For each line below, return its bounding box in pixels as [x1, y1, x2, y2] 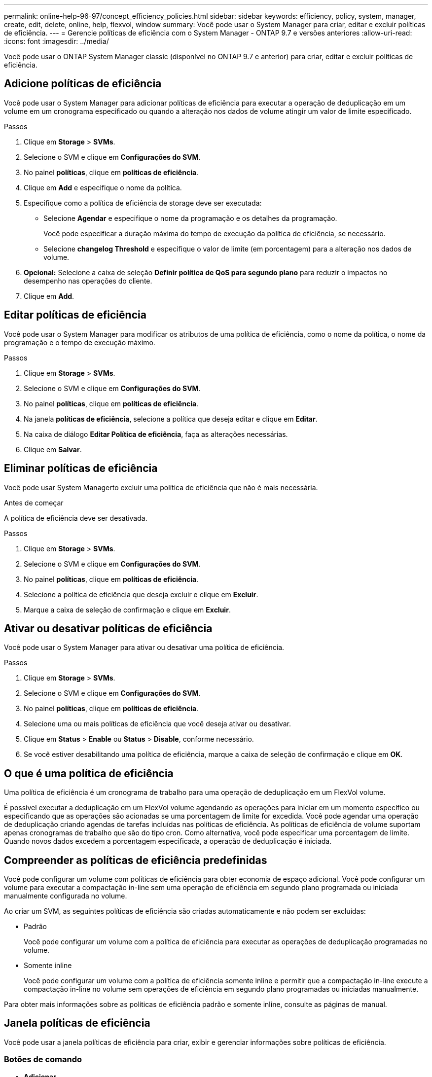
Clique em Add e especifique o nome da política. [24, 183, 182, 192]
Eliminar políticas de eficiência [4, 462, 158, 475]
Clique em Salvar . [24, 445, 82, 454]
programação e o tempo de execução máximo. [4, 338, 155, 347]
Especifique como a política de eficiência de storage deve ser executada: [24, 198, 262, 207]
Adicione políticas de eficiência [4, 77, 162, 90]
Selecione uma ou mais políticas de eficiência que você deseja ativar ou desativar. [24, 719, 291, 728]
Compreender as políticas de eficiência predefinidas [4, 854, 267, 866]
